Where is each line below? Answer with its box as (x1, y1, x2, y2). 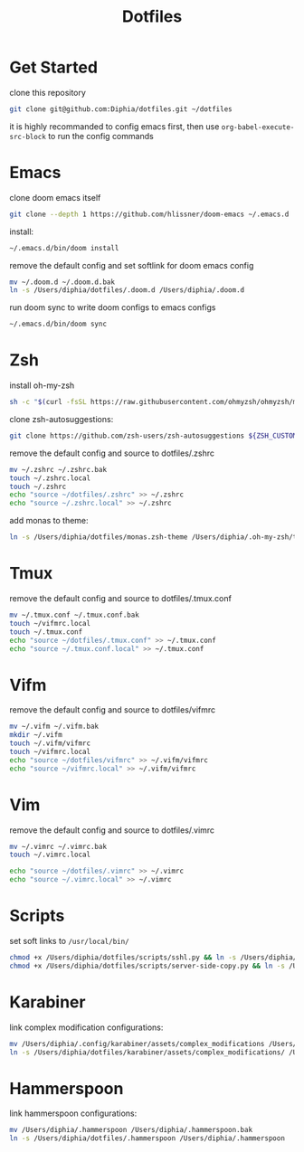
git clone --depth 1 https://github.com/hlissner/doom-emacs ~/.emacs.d (9, 210, 290, 219)
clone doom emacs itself (9, 192, 101, 203)
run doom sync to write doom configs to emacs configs (9, 302, 216, 313)
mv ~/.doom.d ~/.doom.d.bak (9, 278, 116, 287)
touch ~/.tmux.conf (9, 627, 83, 637)
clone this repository (9, 87, 86, 98)
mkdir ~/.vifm (9, 731, 63, 740)
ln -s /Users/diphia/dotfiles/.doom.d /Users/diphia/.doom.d (9, 286, 245, 295)
